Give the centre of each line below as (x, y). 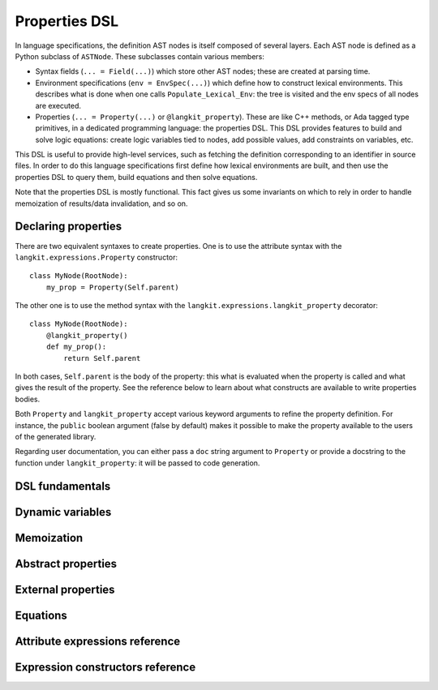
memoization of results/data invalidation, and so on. (101, 204)
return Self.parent (102, 358)
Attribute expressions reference (98, 641)
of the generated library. (56, 437)
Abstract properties (66, 564)
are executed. (58, 105)
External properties (65, 589)
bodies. (28, 399)
